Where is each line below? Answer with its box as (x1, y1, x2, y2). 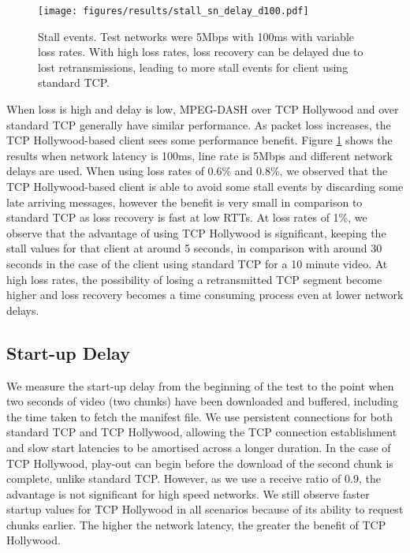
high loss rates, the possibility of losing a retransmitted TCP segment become (6, 271, 382, 287)
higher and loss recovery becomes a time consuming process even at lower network (6, 286, 404, 303)
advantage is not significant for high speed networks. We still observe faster (6, 485, 370, 502)
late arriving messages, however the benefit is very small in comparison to (6, 193, 363, 210)
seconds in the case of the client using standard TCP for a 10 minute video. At (6, 255, 388, 271)
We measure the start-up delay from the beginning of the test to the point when (6, 377, 394, 394)
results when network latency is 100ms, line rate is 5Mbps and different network (6, 147, 393, 163)
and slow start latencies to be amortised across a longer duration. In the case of (6, 439, 391, 455)
